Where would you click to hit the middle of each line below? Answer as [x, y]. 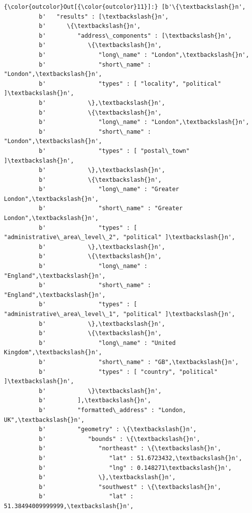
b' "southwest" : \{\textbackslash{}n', [130, 487]
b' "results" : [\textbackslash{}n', [104, 16]
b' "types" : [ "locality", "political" [130, 84]
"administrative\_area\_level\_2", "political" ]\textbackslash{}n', [120, 237]
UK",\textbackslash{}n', [44, 420]
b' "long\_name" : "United [107, 343]
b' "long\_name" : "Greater [109, 189]
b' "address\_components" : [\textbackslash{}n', [135, 36]
